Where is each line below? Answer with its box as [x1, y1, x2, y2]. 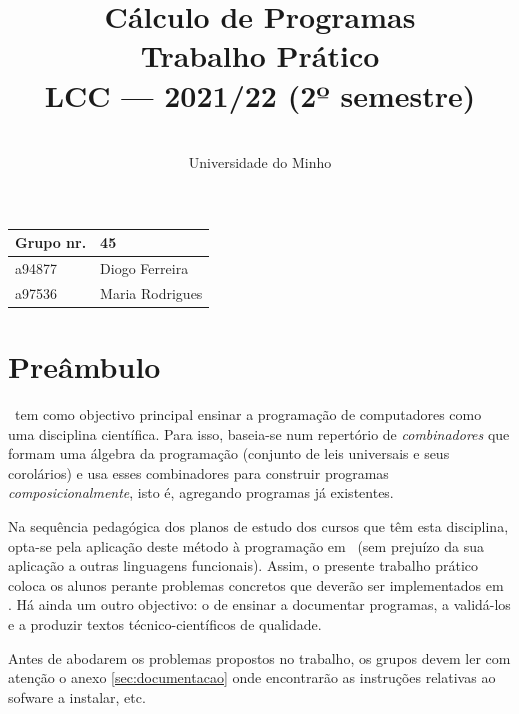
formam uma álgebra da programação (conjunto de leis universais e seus [8, 443, 450, 464]
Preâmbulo [8, 346, 161, 387]
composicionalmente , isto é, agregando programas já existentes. [8, 482, 394, 503]
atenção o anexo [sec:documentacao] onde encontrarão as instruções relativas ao [8, 667, 496, 688]
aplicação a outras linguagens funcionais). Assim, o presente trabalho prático [8, 555, 479, 576]
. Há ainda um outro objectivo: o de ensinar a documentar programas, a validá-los [8, 594, 511, 615]
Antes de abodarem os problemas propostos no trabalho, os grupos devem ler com [8, 647, 511, 668]
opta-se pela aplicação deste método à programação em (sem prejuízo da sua [8, 535, 484, 556]
